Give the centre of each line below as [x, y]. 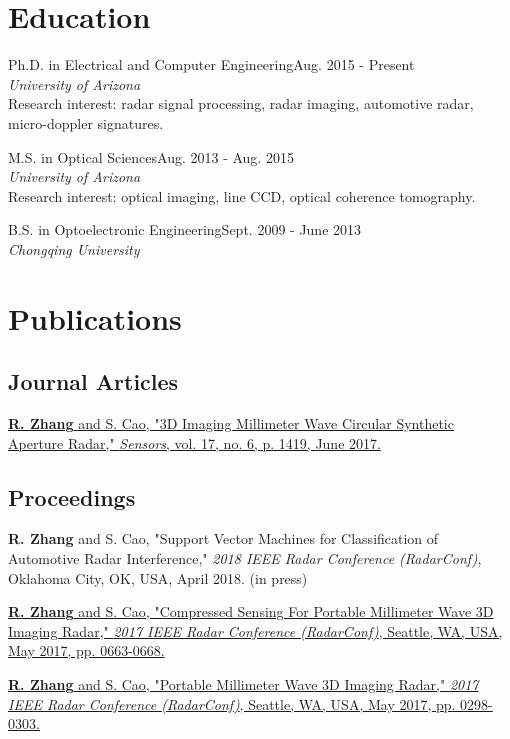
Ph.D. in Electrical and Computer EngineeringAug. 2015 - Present [211, 64]
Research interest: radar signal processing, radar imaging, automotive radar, [241, 103]
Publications [95, 317]
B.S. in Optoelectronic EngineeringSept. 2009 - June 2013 [185, 229]
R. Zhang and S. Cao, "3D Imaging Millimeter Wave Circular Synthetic [231, 423]
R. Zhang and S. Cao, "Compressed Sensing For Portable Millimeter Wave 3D [251, 611]
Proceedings [72, 496]
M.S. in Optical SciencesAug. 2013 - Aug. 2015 [151, 156]
